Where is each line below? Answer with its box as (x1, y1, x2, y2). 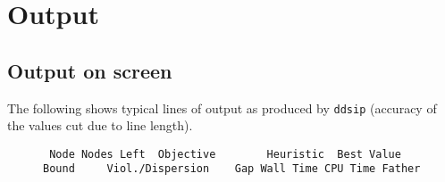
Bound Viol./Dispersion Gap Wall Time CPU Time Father (43, 162, 421, 176)
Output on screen (7, 56, 172, 84)
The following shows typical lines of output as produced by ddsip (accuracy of (7, 98, 437, 117)
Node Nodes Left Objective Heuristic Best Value (49, 147, 401, 161)
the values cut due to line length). (7, 116, 193, 135)
